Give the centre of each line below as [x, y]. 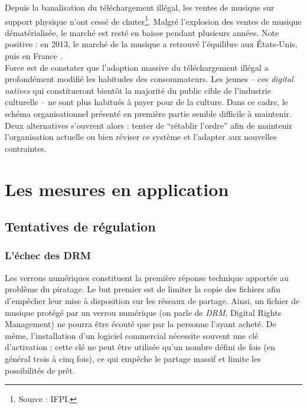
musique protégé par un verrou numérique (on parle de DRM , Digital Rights [143, 312]
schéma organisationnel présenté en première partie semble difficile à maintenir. [148, 113]
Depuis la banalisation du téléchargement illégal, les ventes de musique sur [140, 7]
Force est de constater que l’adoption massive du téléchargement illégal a [137, 67]
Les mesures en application [117, 189]
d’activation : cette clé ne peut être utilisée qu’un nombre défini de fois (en [140, 347]
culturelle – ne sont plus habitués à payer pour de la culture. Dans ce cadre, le [146, 102]
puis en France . [34, 56]
